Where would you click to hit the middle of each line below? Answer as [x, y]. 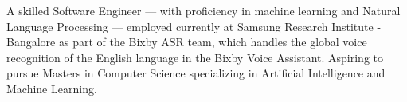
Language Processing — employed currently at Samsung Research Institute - [194, 26]
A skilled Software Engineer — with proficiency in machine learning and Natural [203, 10]
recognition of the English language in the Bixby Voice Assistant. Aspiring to [195, 57]
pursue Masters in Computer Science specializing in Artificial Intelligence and [196, 73]
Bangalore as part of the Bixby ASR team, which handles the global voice [187, 42]
